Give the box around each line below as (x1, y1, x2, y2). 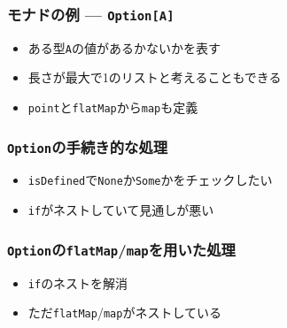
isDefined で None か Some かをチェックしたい (27, 171, 273, 189)
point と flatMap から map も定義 (27, 98, 198, 117)
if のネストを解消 (27, 273, 128, 292)
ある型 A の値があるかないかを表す (27, 38, 221, 57)
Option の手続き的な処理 (7, 135, 168, 157)
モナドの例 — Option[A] (7, 3, 175, 25)
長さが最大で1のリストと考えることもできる (27, 68, 282, 87)
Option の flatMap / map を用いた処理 (7, 238, 236, 260)
